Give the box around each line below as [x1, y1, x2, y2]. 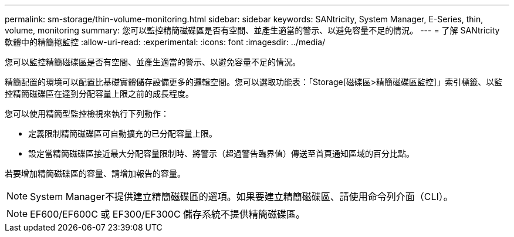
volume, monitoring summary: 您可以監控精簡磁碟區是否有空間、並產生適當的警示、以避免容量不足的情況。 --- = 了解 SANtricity [5, 25, 500, 35]
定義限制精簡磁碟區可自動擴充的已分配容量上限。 [28, 128, 217, 138]
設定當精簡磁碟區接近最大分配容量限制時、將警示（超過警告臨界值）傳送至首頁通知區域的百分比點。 [28, 148, 414, 158]
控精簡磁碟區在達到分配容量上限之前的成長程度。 [5, 89, 194, 99]
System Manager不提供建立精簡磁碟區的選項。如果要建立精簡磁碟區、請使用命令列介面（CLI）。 [30, 191, 453, 202]
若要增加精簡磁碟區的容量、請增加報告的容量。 [5, 168, 185, 178]
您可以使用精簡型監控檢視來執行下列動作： [5, 109, 169, 118]
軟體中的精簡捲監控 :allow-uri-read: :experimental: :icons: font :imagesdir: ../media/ [5, 37, 326, 47]
